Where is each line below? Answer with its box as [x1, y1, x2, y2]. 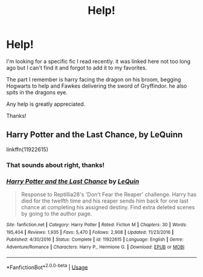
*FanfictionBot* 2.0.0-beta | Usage [6, 262, 88, 271]
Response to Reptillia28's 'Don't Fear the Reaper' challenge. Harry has [21, 191, 197, 198]
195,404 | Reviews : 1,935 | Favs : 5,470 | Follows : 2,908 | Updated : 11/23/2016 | [6, 229, 174, 235]
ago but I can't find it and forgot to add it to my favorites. [6, 64, 147, 71]
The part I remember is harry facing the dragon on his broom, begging [6, 76, 181, 83]
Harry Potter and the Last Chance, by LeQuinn [6, 129, 183, 140]
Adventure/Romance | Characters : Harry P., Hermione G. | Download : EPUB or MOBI [6, 244, 185, 250]
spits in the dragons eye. [6, 88, 68, 96]
